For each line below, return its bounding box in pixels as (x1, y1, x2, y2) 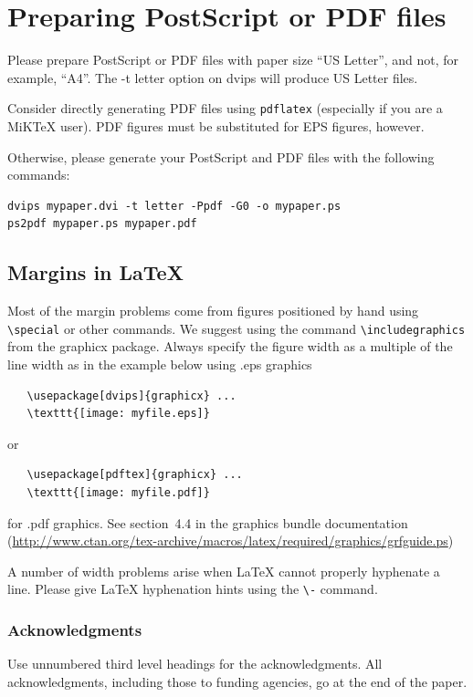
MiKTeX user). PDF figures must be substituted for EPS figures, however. (7, 116, 425, 135)
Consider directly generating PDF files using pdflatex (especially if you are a (7, 99, 443, 118)
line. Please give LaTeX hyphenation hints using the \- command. (7, 579, 378, 598)
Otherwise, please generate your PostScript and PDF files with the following (7, 147, 435, 166)
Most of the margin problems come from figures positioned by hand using (7, 301, 419, 320)
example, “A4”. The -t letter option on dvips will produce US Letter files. (7, 68, 418, 87)
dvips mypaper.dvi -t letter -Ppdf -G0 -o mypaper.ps (7, 199, 342, 213)
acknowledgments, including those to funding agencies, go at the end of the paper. (7, 671, 468, 691)
